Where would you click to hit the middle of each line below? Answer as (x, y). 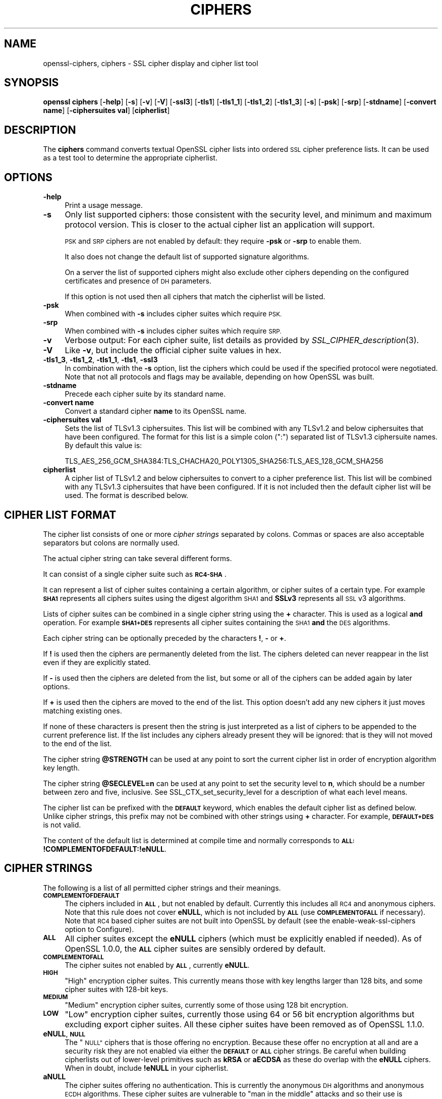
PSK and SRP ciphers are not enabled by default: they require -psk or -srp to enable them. (213, 241)
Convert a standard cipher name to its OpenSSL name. (156, 411)
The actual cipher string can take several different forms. (137, 558)
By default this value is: (103, 446)
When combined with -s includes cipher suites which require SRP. (173, 331)
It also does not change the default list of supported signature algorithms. (187, 257)
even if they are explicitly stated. (97, 662)
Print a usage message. (104, 205)
